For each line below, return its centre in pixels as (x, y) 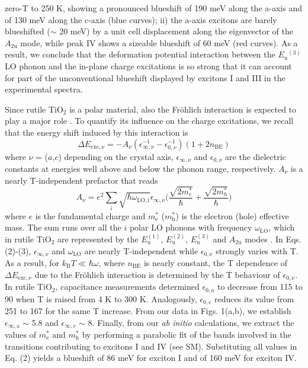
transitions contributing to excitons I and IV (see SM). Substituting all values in (151, 346)
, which (282, 227)
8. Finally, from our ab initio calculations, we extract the (191, 322)
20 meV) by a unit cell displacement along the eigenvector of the (177, 31)
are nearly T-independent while (141, 250)
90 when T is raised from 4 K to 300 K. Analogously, (101, 298)
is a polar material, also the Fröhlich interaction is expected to (183, 109)
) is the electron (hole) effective (232, 215)
